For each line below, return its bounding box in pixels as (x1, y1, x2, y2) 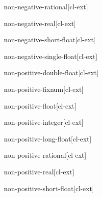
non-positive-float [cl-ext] (4, 100, 76, 111)
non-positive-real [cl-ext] (4, 166, 75, 176)
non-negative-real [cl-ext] (4, 18, 76, 28)
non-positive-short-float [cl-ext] (4, 183, 94, 193)
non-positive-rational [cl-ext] (4, 150, 87, 160)
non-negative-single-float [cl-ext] (4, 51, 98, 61)
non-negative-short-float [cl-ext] (4, 34, 96, 45)
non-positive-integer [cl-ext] (4, 117, 84, 127)
